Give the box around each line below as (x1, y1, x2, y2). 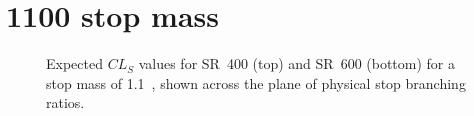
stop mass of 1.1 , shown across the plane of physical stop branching (46, 72, 466, 93)
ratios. (46, 92, 85, 113)
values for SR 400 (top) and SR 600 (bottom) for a (138, 53, 456, 74)
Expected (46, 53, 103, 74)
